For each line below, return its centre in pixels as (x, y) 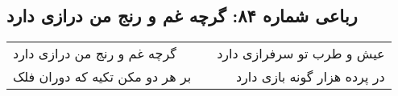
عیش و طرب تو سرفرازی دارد (301, 54)
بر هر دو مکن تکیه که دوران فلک (102, 77)
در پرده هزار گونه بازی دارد (310, 77)
